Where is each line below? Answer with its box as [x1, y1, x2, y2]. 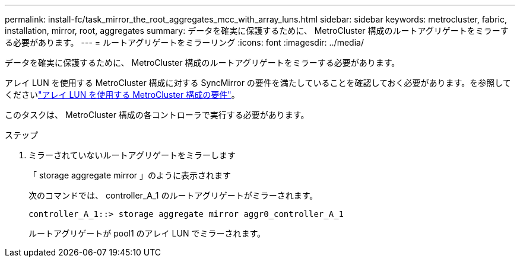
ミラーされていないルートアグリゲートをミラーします [28, 150, 236, 160]
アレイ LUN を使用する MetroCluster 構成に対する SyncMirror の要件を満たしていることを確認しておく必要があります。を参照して [5, 78, 511, 88]
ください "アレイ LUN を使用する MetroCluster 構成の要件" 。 [5, 90, 240, 100]
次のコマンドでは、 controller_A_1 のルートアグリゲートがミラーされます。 [28, 190, 318, 200]
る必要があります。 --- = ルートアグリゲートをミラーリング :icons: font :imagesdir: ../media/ [5, 37, 364, 47]
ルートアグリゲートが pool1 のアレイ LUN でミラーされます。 [28, 228, 265, 238]
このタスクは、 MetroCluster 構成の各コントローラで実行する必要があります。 [5, 110, 309, 120]
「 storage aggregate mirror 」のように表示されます [28, 170, 231, 180]
